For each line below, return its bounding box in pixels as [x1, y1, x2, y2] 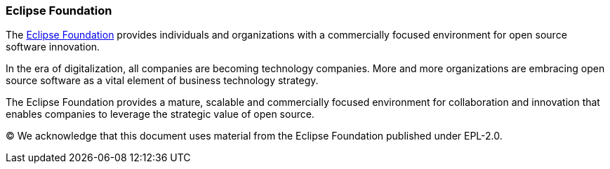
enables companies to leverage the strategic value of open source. [6, 108, 314, 121]
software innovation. [6, 41, 100, 53]
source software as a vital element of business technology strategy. [6, 74, 319, 87]
